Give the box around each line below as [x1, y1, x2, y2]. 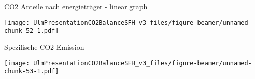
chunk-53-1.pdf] [4, 68, 59, 75]
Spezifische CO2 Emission [4, 41, 84, 52]
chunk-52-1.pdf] [4, 27, 59, 35]
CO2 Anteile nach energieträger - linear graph [4, 1, 148, 11]
